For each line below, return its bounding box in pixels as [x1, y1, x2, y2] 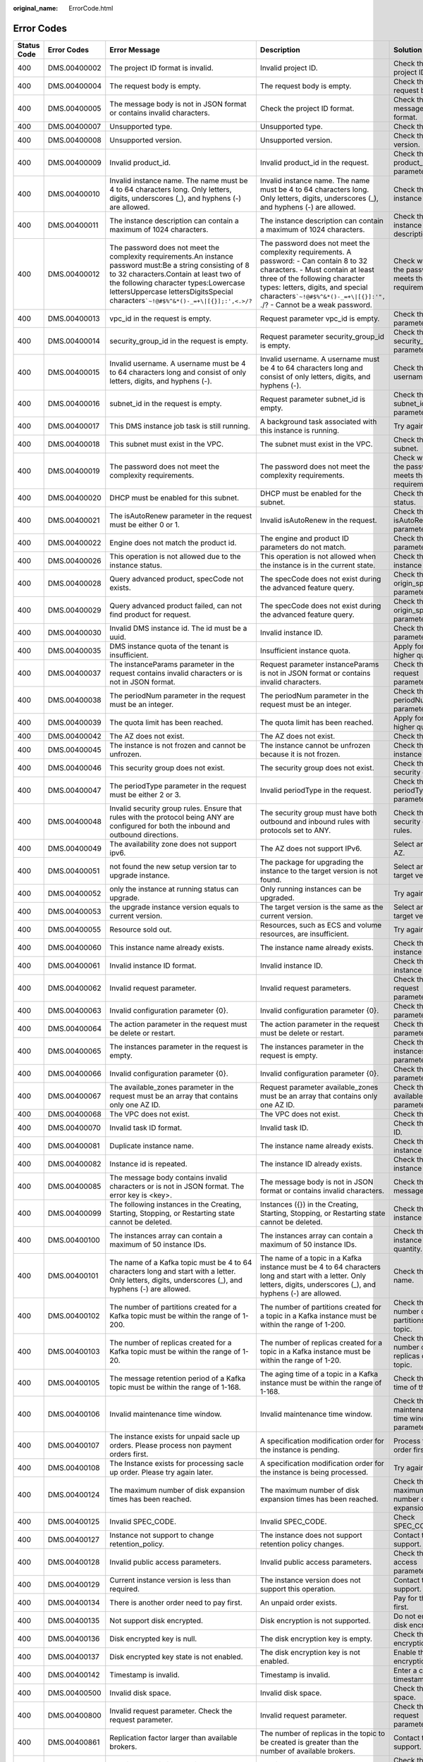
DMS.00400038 [47, 695, 102, 705]
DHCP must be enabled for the [259, 488, 362, 498]
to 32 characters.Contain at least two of [109, 269, 241, 278]
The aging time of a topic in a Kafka [259, 1369, 379, 1379]
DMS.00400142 [47, 1670, 100, 1680]
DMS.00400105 [47, 1378, 100, 1388]
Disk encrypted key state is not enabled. [109, 1651, 243, 1661]
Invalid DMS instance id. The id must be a [109, 623, 247, 633]
